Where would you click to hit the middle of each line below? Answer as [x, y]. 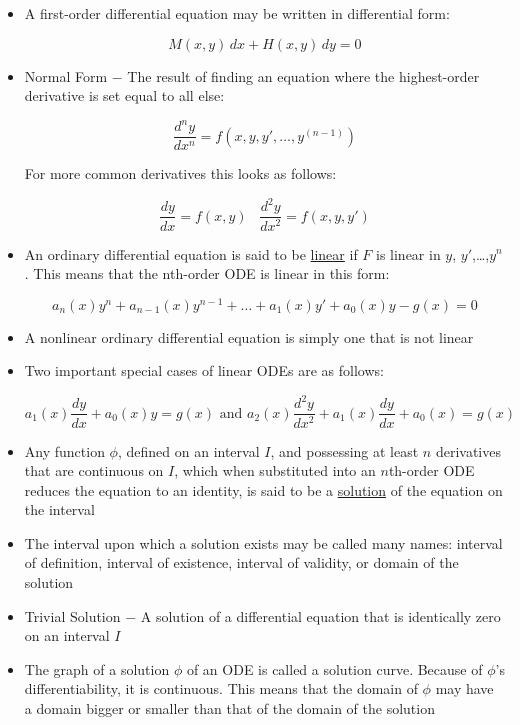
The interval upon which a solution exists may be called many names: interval [263, 542]
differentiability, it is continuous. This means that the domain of [221, 688]
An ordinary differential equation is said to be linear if [191, 253]
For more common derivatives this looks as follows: [180, 173]
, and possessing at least [344, 450]
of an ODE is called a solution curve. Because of [334, 668]
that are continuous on [94, 470]
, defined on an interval [188, 450]
